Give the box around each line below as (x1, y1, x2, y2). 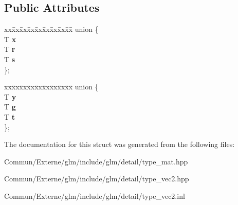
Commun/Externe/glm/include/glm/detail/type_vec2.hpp (4, 173, 189, 184)
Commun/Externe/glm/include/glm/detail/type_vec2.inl (4, 190, 185, 201)
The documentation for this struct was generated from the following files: (4, 139, 235, 150)
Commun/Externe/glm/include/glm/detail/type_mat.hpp (4, 156, 188, 166)
